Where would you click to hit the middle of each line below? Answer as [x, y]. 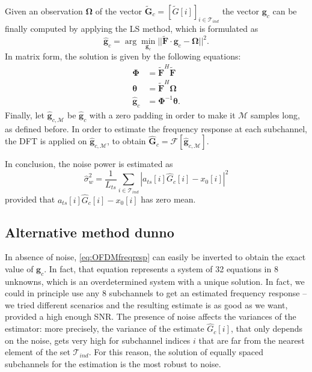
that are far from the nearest [252, 340]
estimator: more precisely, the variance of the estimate [105, 328]
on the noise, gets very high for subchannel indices [98, 340]
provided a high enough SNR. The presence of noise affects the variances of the [151, 316]
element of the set [38, 352]
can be [285, 11]
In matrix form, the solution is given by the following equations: [123, 56]
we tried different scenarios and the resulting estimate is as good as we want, [146, 304]
